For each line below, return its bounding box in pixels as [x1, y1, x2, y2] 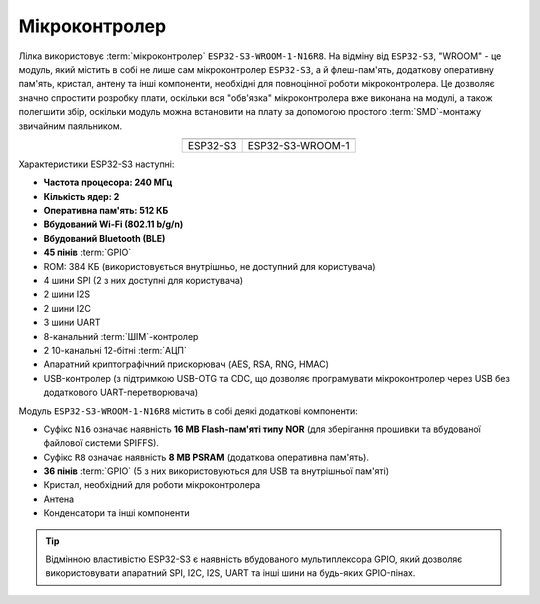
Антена [43, 493, 75, 505]
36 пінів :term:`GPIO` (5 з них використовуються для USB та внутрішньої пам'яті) [43, 465, 390, 477]
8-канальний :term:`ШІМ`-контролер [43, 330, 199, 342]
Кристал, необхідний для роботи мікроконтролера [43, 479, 261, 491]
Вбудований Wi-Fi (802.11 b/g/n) [43, 218, 184, 230]
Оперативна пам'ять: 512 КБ [43, 205, 169, 217]
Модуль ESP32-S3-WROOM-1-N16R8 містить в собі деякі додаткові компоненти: [18, 405, 359, 417]
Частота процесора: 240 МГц [43, 176, 173, 189]
